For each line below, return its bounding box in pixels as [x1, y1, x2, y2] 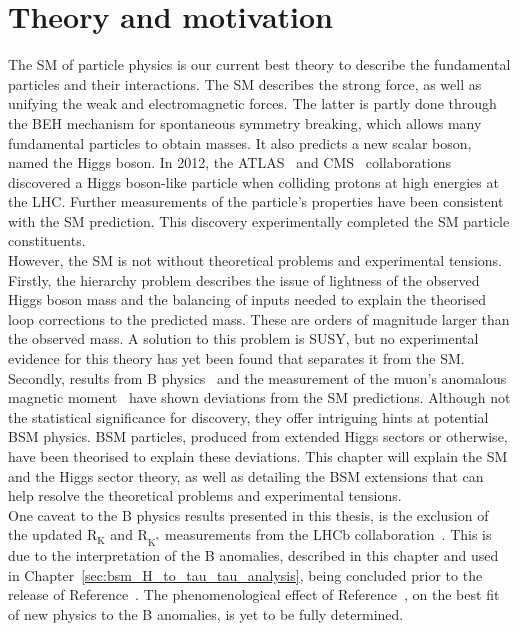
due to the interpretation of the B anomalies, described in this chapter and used [8, 545, 499, 566]
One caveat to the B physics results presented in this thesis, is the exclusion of [8, 504, 489, 525]
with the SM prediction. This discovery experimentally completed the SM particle [8, 210, 510, 231]
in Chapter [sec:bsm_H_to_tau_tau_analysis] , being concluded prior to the [8, 564, 483, 585]
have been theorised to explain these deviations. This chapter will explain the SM [8, 446, 508, 466]
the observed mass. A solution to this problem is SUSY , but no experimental [8, 328, 479, 349]
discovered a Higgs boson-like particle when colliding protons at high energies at [8, 171, 499, 192]
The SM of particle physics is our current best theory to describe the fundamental [8, 54, 511, 75]
